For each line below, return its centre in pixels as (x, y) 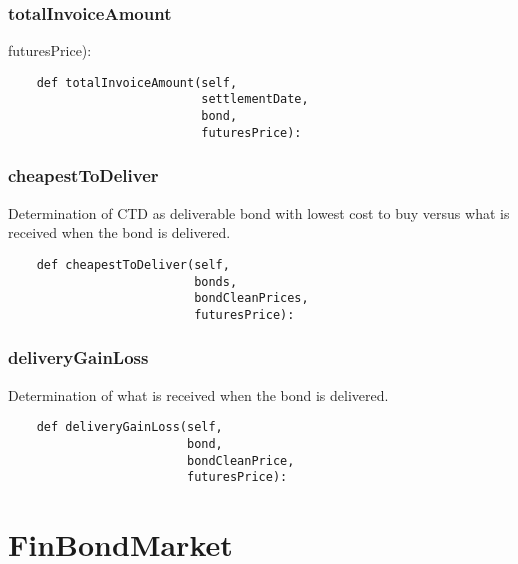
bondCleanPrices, (251, 298)
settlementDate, (255, 99)
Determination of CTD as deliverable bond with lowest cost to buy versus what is (259, 212)
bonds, (216, 281)
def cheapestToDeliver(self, (133, 264)
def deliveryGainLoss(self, (129, 427)
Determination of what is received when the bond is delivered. (198, 394)
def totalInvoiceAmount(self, (137, 82)
